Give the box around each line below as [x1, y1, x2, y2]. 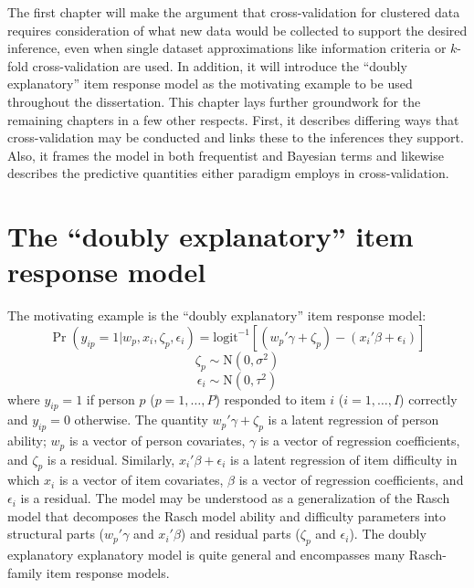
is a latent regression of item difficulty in [230, 449, 458, 468]
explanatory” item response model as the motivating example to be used [7, 74, 413, 93]
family [7, 562, 43, 582]
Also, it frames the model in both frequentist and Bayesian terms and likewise [7, 145, 444, 164]
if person [86, 389, 135, 408]
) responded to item [215, 389, 326, 408]
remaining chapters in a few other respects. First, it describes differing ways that [7, 110, 459, 129]
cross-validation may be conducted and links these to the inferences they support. [7, 128, 464, 147]
